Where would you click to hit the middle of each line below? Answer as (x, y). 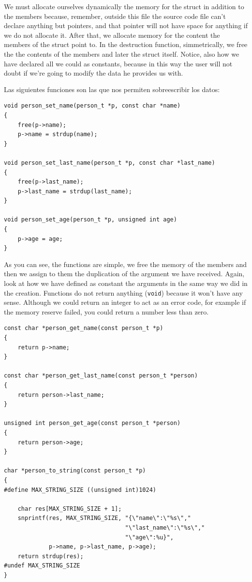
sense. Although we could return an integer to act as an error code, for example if (125, 302)
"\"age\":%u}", (149, 537)
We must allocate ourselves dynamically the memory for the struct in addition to (124, 6)
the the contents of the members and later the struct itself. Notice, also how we (122, 54)
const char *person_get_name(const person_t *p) (84, 328)
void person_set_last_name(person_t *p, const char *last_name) (110, 163)
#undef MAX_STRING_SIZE (42, 566)
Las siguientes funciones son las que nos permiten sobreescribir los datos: (112, 89)
